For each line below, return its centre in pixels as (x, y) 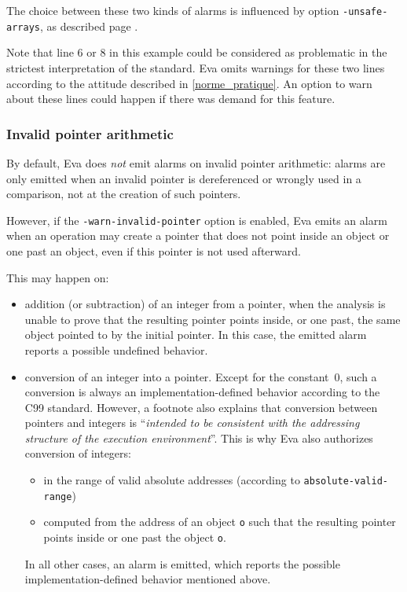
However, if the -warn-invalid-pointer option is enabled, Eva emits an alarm (197, 220)
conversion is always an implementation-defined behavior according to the (202, 392)
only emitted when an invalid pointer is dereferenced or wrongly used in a (184, 178)
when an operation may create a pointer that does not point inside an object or (198, 235)
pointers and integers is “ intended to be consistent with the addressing (192, 423)
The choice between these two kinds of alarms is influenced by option (173, 10)
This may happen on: (58, 277)
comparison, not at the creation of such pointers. (124, 194)
